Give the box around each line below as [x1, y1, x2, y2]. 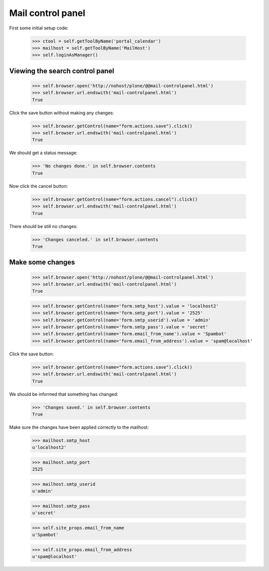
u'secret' [32, 510, 56, 516]
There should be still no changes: [9, 223, 78, 229]
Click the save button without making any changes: [9, 110, 115, 116]
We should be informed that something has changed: [9, 391, 119, 397]
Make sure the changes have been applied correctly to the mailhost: [9, 424, 149, 430]
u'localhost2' [32, 445, 67, 450]
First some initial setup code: [9, 25, 69, 31]
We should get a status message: [9, 150, 78, 156]
